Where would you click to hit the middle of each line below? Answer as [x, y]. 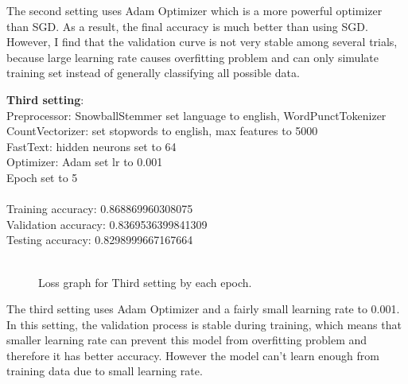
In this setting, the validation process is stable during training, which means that [204, 324]
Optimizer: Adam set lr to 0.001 [85, 162]
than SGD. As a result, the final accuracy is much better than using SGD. [187, 26]
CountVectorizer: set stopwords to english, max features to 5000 [162, 131]
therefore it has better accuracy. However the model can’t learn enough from [193, 355]
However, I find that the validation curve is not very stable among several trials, [202, 42]
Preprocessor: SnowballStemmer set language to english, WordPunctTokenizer [196, 115]
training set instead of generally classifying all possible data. [153, 73]
